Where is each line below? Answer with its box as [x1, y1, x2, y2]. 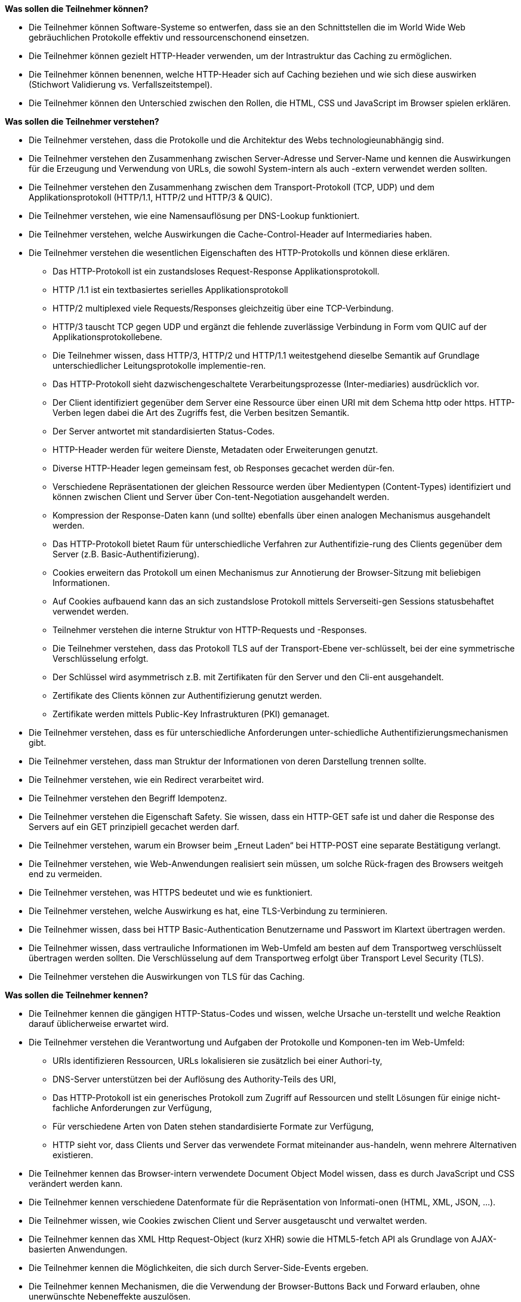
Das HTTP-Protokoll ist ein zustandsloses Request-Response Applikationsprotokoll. [53, 266, 380, 276]
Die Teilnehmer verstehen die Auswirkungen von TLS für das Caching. [29, 971, 305, 982]
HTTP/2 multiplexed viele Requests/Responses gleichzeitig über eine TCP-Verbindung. [53, 303, 394, 313]
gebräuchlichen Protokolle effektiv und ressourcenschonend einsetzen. [29, 32, 309, 42]
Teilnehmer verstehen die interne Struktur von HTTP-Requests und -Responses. [53, 625, 367, 635]
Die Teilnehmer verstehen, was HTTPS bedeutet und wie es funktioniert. [29, 887, 313, 897]
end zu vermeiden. [29, 869, 102, 879]
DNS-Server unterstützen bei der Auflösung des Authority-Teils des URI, [53, 1074, 337, 1084]
